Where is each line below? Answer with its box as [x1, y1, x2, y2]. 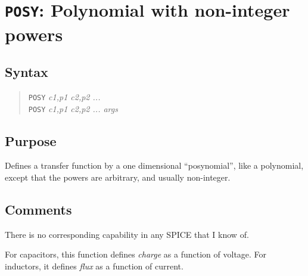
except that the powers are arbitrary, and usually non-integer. [5, 171, 231, 183]
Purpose [5, 131, 57, 150]
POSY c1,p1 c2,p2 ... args [28, 102, 118, 114]
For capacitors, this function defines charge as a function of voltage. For [5, 248, 267, 261]
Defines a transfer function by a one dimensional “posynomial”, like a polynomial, [5, 159, 304, 172]
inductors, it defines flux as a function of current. [5, 259, 183, 272]
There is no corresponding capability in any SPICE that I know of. [5, 228, 249, 240]
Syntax [5, 63, 48, 81]
